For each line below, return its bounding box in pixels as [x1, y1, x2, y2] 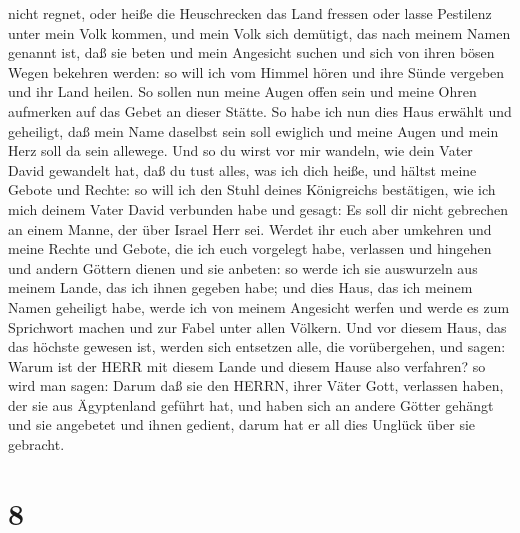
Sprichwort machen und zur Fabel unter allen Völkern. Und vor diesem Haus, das [8, 316, 507, 337]
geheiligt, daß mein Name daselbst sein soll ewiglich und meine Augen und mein [8, 120, 499, 141]
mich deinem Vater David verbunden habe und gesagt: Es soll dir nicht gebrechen [8, 198, 509, 219]
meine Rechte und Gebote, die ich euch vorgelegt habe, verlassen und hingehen [8, 238, 492, 259]
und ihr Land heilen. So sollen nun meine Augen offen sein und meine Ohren [8, 81, 477, 102]
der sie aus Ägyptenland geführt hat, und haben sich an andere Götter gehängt [8, 394, 494, 415]
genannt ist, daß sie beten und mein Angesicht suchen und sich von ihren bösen [8, 42, 495, 63]
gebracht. [8, 434, 65, 455]
